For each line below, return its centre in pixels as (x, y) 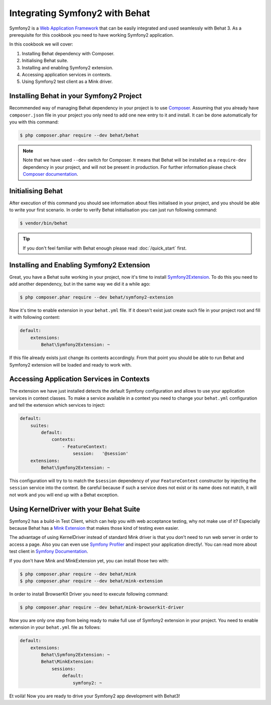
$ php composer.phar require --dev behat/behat (79, 135)
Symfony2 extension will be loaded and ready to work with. (71, 365)
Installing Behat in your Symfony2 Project (76, 96)
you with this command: (34, 122)
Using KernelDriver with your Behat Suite (75, 509)
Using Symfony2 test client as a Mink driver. (67, 82)
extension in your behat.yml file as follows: (55, 627)
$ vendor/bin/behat (44, 223)
